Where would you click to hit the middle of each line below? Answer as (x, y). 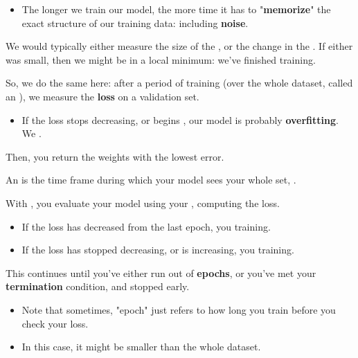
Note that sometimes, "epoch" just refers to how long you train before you (179, 309)
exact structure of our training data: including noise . (135, 23)
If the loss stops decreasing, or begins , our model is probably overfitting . (180, 119)
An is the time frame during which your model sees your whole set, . (151, 180)
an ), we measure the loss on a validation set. (102, 96)
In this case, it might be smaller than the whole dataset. (141, 347)
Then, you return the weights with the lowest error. (115, 156)
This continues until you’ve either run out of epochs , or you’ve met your (161, 272)
